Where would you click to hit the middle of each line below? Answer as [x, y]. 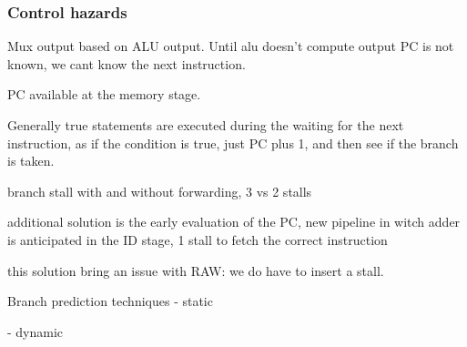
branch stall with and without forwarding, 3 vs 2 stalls [160, 191]
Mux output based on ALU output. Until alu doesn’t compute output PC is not [231, 46]
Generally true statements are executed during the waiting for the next [206, 125]
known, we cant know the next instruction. [127, 63]
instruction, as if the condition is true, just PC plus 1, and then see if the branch [233, 143]
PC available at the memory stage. [104, 94]
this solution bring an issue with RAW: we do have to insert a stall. [196, 270]
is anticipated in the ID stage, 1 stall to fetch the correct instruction [198, 239]
